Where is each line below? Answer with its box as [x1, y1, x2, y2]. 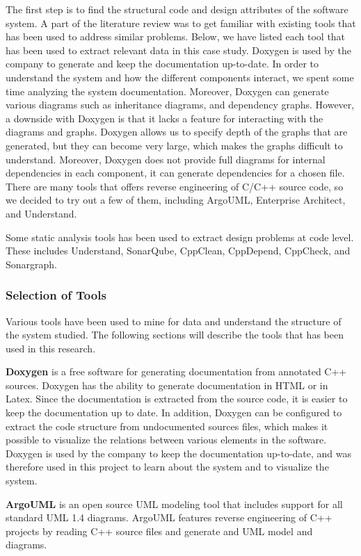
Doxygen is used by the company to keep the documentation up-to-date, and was [6, 445, 352, 460]
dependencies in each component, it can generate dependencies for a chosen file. [6, 165, 345, 180]
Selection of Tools [6, 286, 106, 304]
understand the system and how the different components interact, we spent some [6, 69, 354, 84]
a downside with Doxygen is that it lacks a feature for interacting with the [6, 111, 323, 125]
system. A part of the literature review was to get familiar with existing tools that [6, 15, 356, 30]
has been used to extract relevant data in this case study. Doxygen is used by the [6, 42, 351, 57]
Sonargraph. [6, 256, 58, 271]
